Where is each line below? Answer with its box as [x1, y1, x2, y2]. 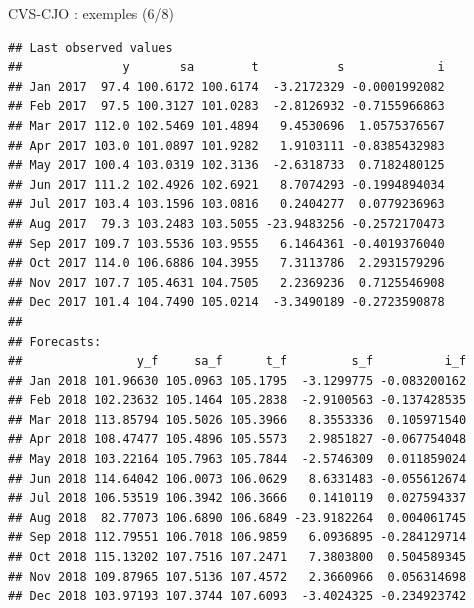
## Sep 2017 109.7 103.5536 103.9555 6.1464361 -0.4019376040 [8, 236, 445, 251]
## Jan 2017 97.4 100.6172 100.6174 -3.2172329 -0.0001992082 [8, 79, 445, 94]
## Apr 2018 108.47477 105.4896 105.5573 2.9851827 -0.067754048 [8, 432, 467, 447]
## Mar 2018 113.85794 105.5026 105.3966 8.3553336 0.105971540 [8, 412, 467, 427]
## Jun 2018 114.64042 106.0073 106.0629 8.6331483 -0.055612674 [8, 471, 467, 486]
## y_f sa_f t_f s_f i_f [8, 354, 467, 369]
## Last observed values [8, 40, 173, 55]
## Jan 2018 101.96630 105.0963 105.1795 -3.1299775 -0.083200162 [8, 373, 467, 388]
